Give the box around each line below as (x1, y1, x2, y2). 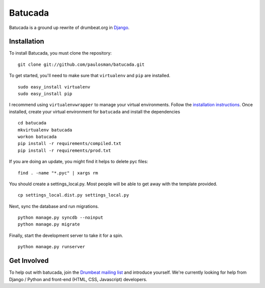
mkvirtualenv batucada (18, 127, 73, 133)
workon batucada (18, 134, 57, 140)
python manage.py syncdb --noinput (18, 215, 104, 221)
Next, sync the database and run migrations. (9, 203, 99, 209)
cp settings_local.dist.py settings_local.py (18, 192, 130, 198)
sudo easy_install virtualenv (18, 84, 91, 89)
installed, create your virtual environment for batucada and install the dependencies (9, 109, 180, 115)
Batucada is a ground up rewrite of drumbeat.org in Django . (9, 25, 130, 30)
